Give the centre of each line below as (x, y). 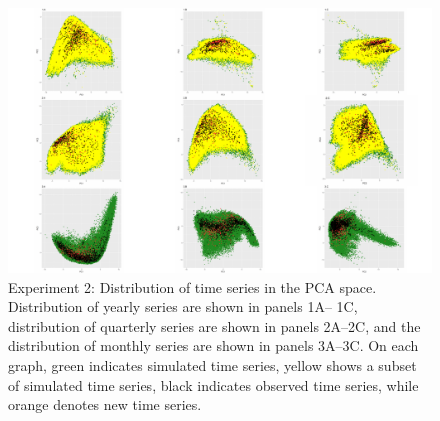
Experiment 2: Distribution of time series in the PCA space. (192, 286)
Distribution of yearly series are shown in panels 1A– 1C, (183, 306)
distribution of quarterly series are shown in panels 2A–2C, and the (214, 325)
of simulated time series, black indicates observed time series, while (213, 384)
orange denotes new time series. (105, 404)
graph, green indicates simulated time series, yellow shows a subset (212, 364)
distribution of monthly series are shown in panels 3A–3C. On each (213, 345)
